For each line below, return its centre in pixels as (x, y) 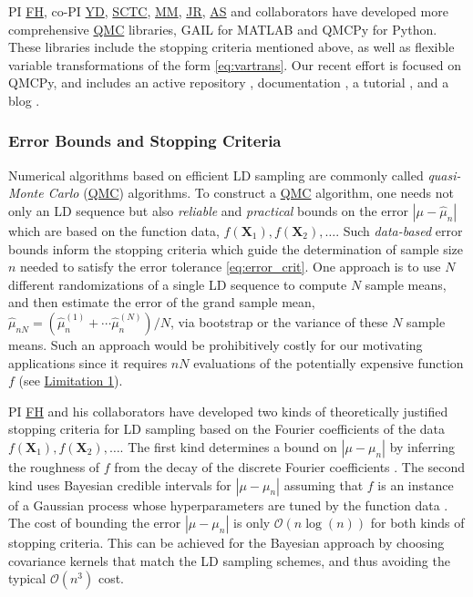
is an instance (416, 484)
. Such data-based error (399, 230)
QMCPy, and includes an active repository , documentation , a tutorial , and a (229, 82)
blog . (24, 100)
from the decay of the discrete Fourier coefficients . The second (290, 466)
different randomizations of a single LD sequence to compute (178, 284)
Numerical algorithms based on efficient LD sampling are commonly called (216, 175)
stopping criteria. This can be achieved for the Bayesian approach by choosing (226, 543)
